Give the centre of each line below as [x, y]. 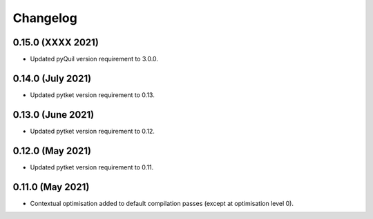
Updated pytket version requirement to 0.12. [93, 131]
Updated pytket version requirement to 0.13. [92, 95]
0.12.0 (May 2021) [52, 150]
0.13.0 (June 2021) [54, 115]
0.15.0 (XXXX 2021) [56, 42]
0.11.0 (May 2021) [51, 187]
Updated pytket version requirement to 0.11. [92, 167]
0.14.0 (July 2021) [52, 78]
